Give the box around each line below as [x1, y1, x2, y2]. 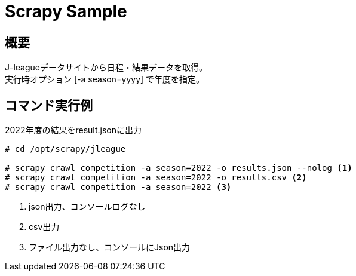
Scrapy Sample [5, 1, 127, 22]
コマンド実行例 [5, 97, 93, 113]
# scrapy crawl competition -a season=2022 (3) [5, 182, 232, 192]
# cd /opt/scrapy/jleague [5, 144, 126, 154]
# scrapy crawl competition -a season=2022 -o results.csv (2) [5, 173, 307, 183]
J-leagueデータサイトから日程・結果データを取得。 [5, 62, 208, 73]
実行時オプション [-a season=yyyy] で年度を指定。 [5, 74, 205, 85]
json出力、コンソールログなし [29, 201, 146, 212]
